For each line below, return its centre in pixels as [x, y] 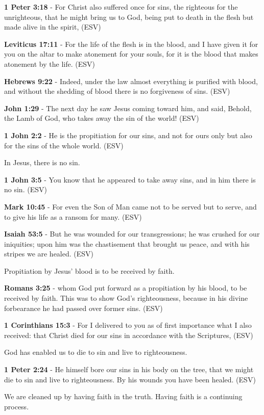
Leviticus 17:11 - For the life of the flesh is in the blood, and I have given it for [131, 44]
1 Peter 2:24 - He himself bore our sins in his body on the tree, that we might [129, 369]
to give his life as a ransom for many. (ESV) [73, 216]
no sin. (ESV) [26, 189]
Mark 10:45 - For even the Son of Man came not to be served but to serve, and [130, 206]
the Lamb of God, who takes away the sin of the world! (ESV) [102, 118]
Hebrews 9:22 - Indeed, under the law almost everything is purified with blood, [131, 81]
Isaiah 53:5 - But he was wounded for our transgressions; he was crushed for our [132, 234]
